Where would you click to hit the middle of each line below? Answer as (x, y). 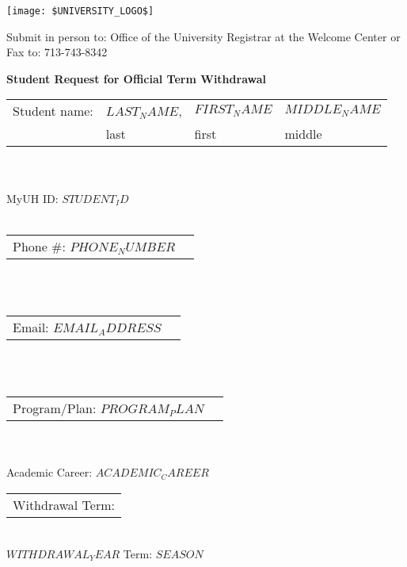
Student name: (53, 111)
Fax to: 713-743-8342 (57, 52)
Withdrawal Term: (64, 504)
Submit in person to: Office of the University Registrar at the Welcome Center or (203, 36)
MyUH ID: (32, 198)
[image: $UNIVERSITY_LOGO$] (80, 11)
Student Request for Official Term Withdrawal (136, 78)
